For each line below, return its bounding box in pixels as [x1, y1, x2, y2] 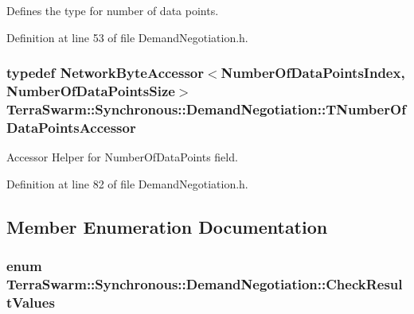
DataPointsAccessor [6, 117, 136, 137]
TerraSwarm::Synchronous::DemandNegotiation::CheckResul [6, 273, 403, 293]
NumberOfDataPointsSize [6, 81, 175, 101]
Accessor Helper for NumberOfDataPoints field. [6, 149, 238, 165]
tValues [6, 292, 55, 312]
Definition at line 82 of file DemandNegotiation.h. [6, 175, 248, 192]
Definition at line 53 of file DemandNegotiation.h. [6, 29, 248, 45]
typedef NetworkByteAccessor [6, 63, 204, 83]
